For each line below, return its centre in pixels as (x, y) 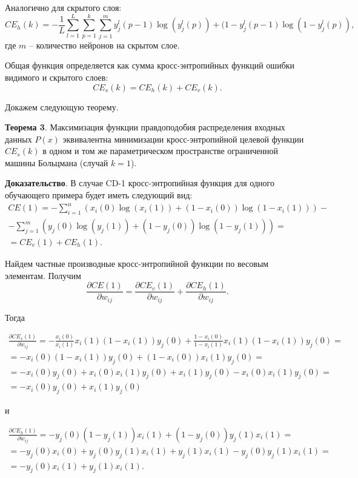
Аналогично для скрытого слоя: (63, 7)
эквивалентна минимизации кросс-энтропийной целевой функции (183, 139)
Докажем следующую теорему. (62, 106)
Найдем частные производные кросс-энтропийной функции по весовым (137, 264)
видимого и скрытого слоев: (57, 77)
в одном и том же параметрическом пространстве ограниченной (161, 151)
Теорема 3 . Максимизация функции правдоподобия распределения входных (145, 127)
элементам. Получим (43, 275)
